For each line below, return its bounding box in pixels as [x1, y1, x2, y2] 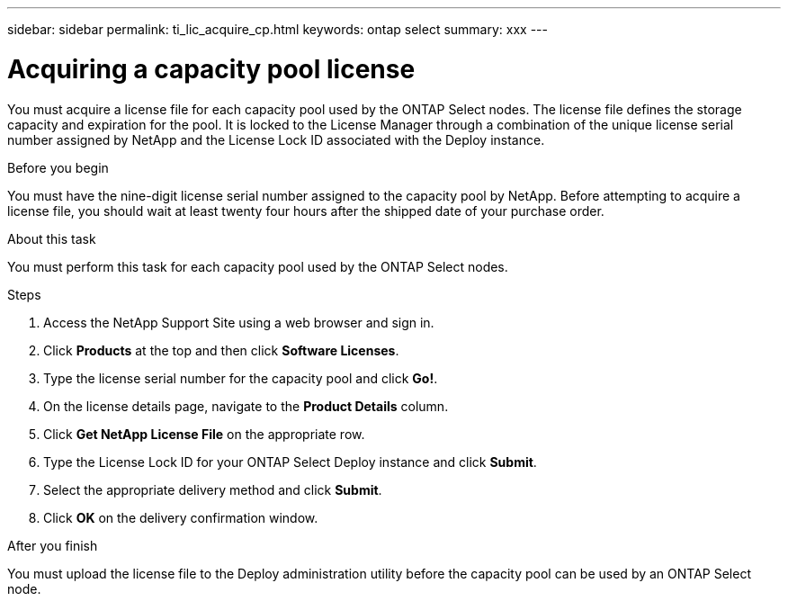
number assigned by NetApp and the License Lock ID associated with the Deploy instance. [7, 131, 545, 148]
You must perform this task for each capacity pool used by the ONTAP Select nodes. [7, 258, 508, 274]
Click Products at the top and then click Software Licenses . [43, 342, 399, 358]
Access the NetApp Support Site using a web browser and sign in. [43, 314, 434, 330]
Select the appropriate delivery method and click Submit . [43, 481, 382, 498]
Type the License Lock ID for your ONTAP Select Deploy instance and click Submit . [43, 453, 537, 470]
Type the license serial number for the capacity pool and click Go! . [43, 370, 438, 386]
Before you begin [7, 159, 109, 175]
